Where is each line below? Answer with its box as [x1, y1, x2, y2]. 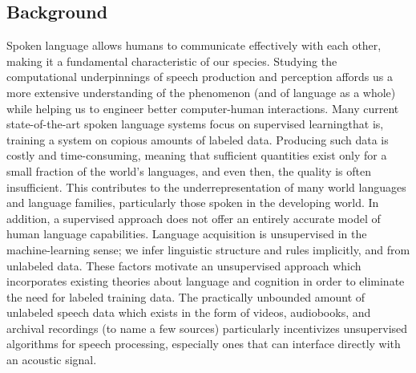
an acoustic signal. [6, 351, 97, 368]
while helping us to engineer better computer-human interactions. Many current [6, 99, 399, 116]
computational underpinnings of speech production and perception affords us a [6, 68, 393, 85]
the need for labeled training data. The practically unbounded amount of [6, 288, 366, 305]
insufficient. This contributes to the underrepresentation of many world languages [6, 178, 406, 195]
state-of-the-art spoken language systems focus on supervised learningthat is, [6, 116, 384, 132]
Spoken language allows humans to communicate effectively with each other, [6, 37, 382, 54]
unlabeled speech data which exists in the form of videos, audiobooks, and [6, 304, 371, 321]
